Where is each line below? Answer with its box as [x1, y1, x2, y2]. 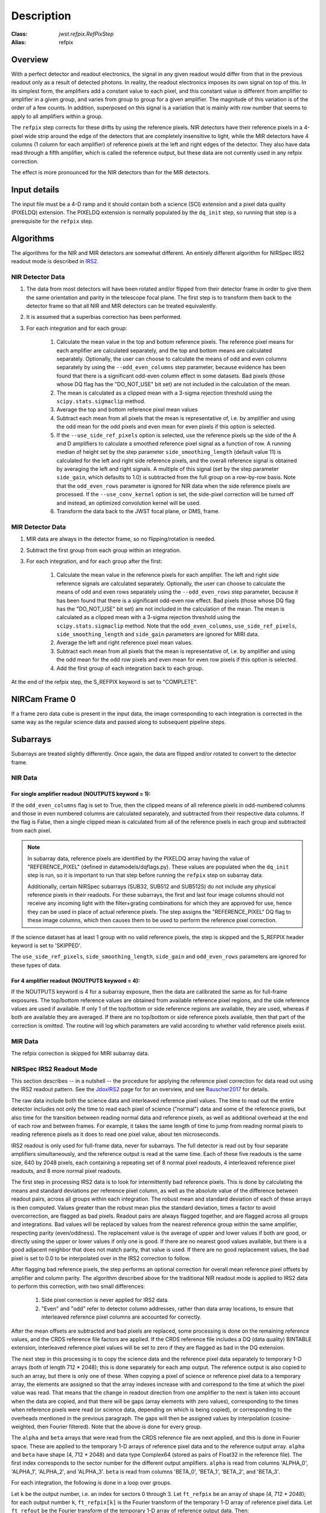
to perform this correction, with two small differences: [11, 1283, 145, 1290]
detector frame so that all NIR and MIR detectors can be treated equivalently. [26, 303, 217, 310]
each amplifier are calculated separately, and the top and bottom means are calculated [56, 347, 272, 354]
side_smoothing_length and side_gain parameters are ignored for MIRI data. [56, 631, 260, 638]
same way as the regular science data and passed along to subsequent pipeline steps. [11, 718, 226, 726]
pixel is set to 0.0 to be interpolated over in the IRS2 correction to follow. [11, 1255, 191, 1262]
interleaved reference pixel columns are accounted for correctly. [41, 1313, 202, 1321]
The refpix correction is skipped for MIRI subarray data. [11, 1049, 149, 1057]
